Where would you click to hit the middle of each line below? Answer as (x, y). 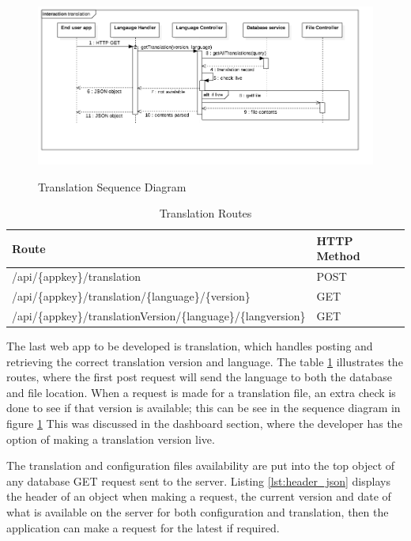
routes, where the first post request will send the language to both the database (199, 377)
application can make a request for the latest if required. (143, 527)
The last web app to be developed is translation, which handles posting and (190, 346)
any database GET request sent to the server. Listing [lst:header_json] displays (198, 480)
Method (338, 256)
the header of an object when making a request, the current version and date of (199, 496)
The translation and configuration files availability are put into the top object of (201, 465)
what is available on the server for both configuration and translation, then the (198, 512)
